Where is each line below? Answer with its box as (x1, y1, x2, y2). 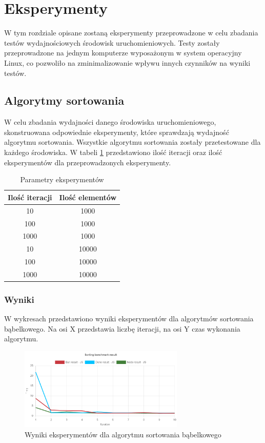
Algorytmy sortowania (4, 92, 125, 108)
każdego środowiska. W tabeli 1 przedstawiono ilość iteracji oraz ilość (4, 147, 222, 158)
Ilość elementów (59, 191, 117, 202)
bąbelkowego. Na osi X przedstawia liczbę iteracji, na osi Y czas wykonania (4, 323, 240, 334)
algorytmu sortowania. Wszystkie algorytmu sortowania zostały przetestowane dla (4, 137, 261, 147)
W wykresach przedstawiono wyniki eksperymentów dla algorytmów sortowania (4, 313, 254, 324)
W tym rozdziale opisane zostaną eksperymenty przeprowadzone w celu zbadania (4, 27, 258, 38)
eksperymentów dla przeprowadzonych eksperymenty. (4, 157, 171, 167)
